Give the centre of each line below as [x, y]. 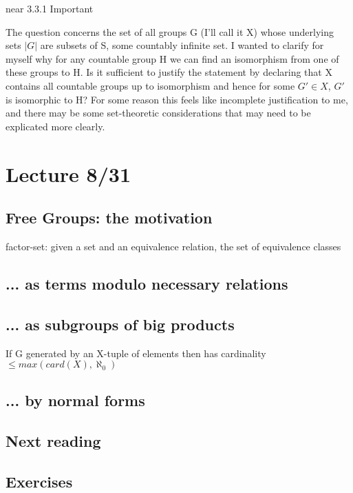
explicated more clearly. [55, 126]
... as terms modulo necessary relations [147, 283]
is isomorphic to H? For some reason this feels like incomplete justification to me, [177, 99]
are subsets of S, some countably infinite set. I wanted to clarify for [182, 45]
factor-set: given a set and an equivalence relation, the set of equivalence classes [173, 246]
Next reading [53, 441]
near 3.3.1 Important [50, 8]
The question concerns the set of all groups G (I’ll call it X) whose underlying [170, 31]
